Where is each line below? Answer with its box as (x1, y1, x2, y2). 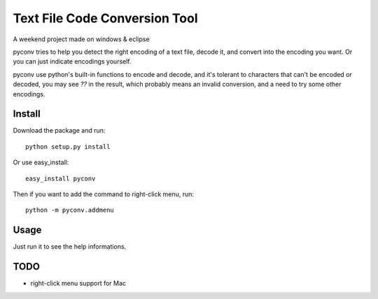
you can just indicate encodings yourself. (13, 57, 132, 66)
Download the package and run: (13, 126, 106, 135)
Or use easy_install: (13, 158, 69, 167)
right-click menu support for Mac (30, 279, 126, 288)
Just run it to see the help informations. (13, 242, 127, 251)
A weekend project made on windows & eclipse (13, 35, 150, 43)
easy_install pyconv (25, 175, 96, 182)
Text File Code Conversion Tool (13, 10, 199, 26)
